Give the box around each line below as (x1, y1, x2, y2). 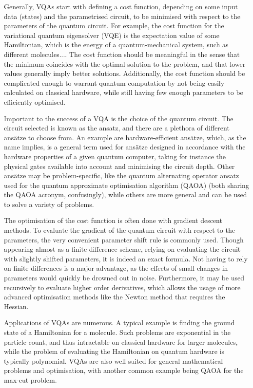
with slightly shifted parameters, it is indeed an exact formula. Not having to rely (4, 253, 248, 263)
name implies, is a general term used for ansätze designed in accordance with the (4, 142, 246, 152)
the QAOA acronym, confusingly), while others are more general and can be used (4, 189, 247, 200)
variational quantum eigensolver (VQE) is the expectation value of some (4, 30, 219, 40)
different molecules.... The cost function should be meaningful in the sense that (4, 49, 240, 59)
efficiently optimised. (4, 96, 66, 107)
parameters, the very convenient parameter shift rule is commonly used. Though (4, 234, 244, 244)
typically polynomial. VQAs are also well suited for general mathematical (4, 355, 223, 366)
